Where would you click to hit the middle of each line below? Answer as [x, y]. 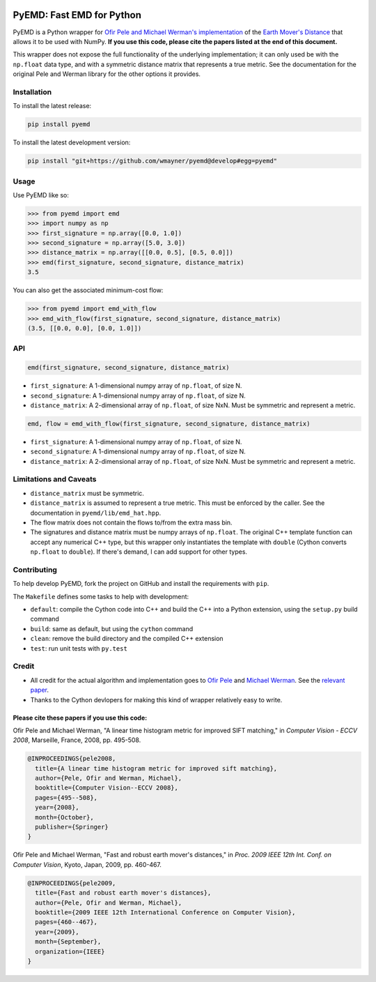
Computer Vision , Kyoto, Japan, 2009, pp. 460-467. [87, 864]
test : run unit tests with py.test [79, 648]
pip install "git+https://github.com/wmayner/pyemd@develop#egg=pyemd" [152, 161]
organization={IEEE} [70, 951]
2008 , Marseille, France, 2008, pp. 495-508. [77, 740]
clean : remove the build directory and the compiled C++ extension [127, 639]
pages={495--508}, [66, 798]
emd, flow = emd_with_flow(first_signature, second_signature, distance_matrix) [169, 423]
